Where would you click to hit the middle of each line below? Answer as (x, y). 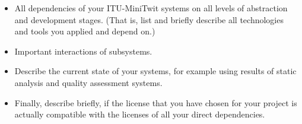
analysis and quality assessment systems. (88, 82)
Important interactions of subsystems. (83, 51)
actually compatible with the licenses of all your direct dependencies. (140, 114)
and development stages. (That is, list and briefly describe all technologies (149, 19)
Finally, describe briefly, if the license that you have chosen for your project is (156, 102)
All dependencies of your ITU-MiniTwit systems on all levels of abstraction (151, 8)
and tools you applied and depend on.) (85, 31)
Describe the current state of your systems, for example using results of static (155, 71)
